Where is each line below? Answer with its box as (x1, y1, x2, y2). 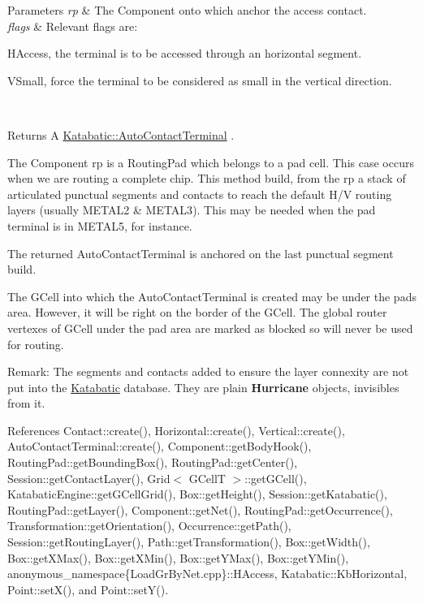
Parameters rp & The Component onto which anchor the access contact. (7, 2, 367, 18)
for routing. (7, 335, 64, 352)
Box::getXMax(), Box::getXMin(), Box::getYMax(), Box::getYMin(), (7, 549, 349, 566)
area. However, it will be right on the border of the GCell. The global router (7, 304, 387, 321)
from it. (7, 395, 45, 412)
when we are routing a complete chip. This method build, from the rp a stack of (7, 170, 406, 187)
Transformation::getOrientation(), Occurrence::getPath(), (7, 517, 291, 534)
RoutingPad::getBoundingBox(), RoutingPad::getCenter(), (7, 454, 298, 471)
